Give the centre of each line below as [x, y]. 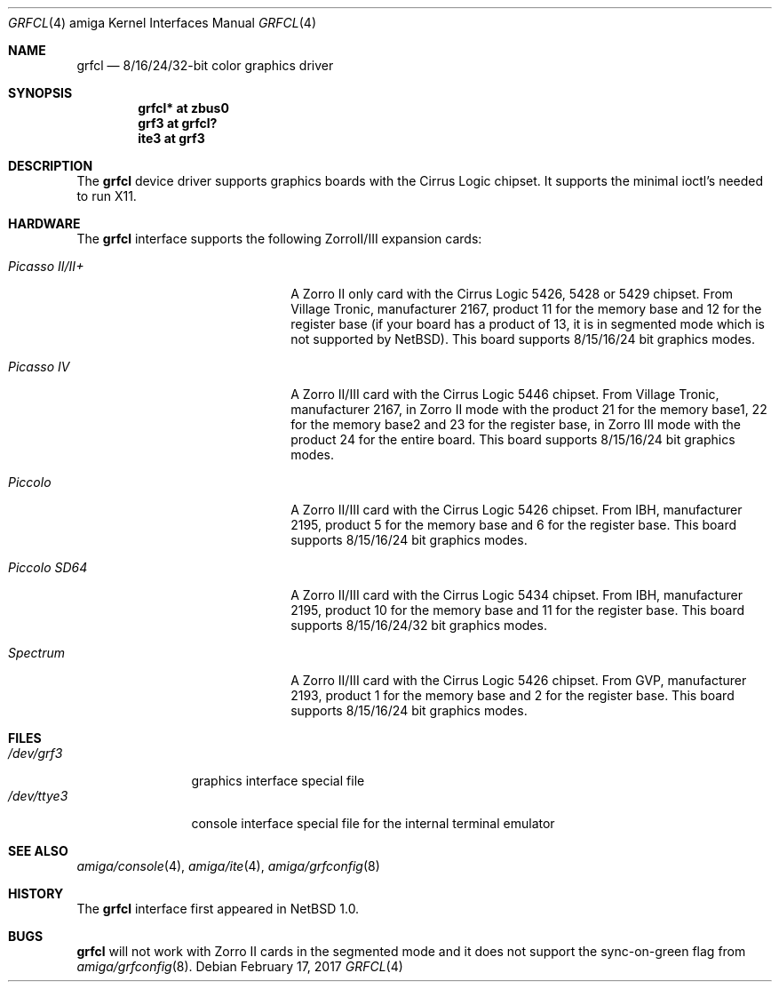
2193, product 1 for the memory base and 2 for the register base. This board [513, 695]
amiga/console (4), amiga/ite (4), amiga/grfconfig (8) [228, 866]
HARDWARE [44, 223]
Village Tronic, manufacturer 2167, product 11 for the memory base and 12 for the [526, 309]
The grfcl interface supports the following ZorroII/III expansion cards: [279, 239]
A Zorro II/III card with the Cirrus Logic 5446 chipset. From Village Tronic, [505, 394]
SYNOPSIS [40, 93]
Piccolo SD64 [48, 567]
